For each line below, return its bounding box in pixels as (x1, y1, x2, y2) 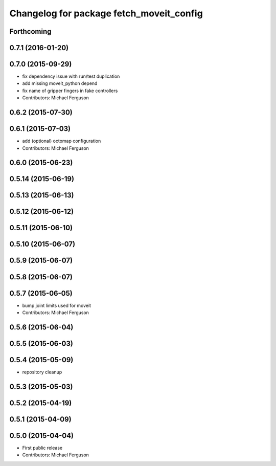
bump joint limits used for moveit (22, 302, 91, 308)
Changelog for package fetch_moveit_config (9, 8, 203, 19)
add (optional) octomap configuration (22, 138, 101, 144)
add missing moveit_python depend (22, 80, 98, 86)
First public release (22, 445, 63, 451)
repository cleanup (22, 369, 62, 375)
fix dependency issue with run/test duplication (22, 73, 120, 79)
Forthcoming (9, 27, 52, 36)
